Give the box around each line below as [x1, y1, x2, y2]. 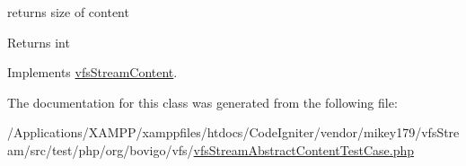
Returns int [7, 32, 70, 51]
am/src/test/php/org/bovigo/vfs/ [7, 140, 194, 159]
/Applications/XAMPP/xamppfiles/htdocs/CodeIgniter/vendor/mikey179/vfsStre [7, 123, 460, 142]
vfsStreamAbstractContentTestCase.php [193, 140, 415, 159]
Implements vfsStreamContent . [7, 63, 178, 82]
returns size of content [7, 3, 129, 21]
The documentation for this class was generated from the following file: [7, 92, 398, 111]
